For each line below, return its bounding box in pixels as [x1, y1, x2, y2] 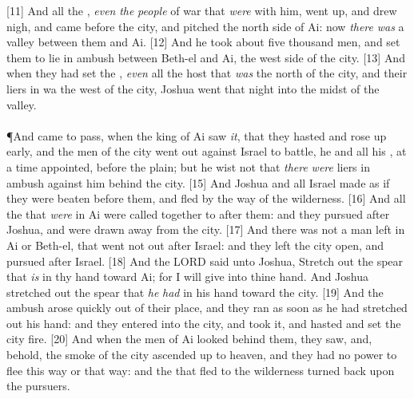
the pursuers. [6, 377, 70, 394]
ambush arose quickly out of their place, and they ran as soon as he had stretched [6, 299, 408, 316]
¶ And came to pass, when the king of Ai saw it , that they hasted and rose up [6, 127, 387, 144]
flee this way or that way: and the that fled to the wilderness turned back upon [6, 361, 395, 378]
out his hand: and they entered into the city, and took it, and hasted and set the [6, 314, 401, 331]
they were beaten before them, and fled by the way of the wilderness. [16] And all [6, 190, 406, 207]
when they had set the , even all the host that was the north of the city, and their [6, 65, 408, 81]
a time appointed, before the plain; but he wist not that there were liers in [6, 158, 370, 175]
